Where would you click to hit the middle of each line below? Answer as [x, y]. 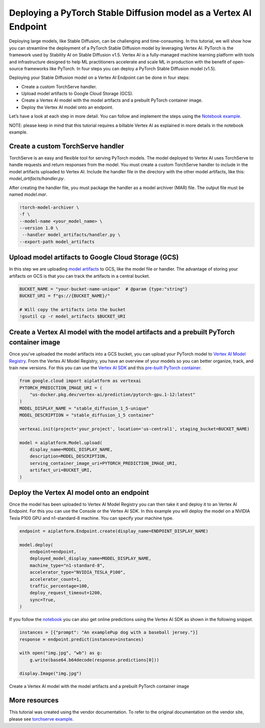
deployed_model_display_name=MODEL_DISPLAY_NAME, [91, 559]
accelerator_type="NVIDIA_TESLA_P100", [78, 572]
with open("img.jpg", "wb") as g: [61, 653]
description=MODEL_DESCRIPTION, [69, 456]
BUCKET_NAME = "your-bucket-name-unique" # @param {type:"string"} [104, 289]
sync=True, [43, 600]
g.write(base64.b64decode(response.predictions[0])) [94, 660]
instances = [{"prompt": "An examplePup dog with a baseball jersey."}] [109, 633]
